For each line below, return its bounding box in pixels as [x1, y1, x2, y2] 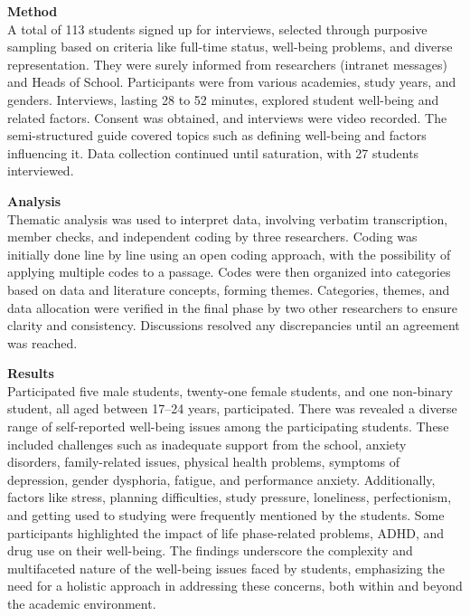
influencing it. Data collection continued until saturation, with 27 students [7, 143, 419, 162]
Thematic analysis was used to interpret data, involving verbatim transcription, [7, 209, 448, 228]
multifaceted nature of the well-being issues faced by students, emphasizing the [7, 558, 445, 577]
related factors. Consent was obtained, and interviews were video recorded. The [7, 108, 447, 127]
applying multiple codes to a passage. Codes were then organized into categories [7, 262, 451, 281]
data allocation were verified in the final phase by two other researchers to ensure [7, 298, 457, 317]
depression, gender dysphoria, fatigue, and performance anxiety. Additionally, [7, 469, 436, 488]
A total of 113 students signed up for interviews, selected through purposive [7, 19, 428, 38]
